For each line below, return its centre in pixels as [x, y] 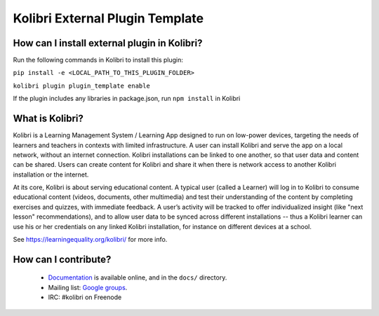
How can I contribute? [62, 259]
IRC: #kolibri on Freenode [85, 297]
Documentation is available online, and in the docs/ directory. [138, 277]
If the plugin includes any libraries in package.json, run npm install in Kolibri [127, 99]
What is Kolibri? [48, 119]
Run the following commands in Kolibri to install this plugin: [98, 60]
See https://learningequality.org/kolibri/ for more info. [90, 240]
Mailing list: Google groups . [88, 287]
